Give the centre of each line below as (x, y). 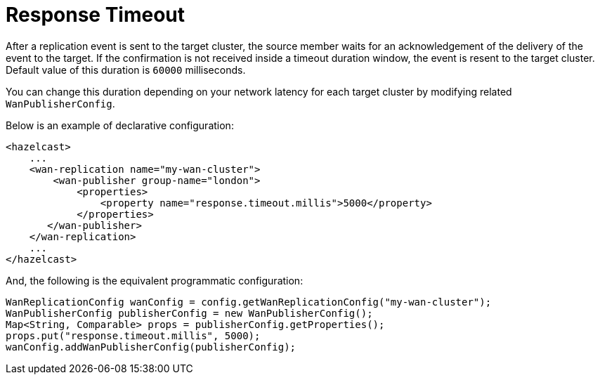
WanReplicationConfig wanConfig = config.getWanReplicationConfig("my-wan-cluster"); (249, 302)
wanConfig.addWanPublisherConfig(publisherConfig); (151, 347)
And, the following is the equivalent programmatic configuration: (155, 280)
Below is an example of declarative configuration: (120, 125)
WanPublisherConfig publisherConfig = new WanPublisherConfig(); (189, 313)
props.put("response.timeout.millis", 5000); (133, 335)
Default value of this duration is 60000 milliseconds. (126, 70)
